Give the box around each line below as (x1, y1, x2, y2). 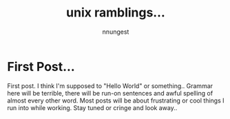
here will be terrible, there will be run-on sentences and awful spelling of (7, 89, 213, 97)
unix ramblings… (66, 5, 165, 21)
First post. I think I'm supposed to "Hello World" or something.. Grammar (7, 81, 213, 90)
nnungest (102, 28, 129, 36)
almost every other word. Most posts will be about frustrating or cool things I (7, 96, 225, 105)
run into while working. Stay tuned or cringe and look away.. (7, 103, 178, 111)
